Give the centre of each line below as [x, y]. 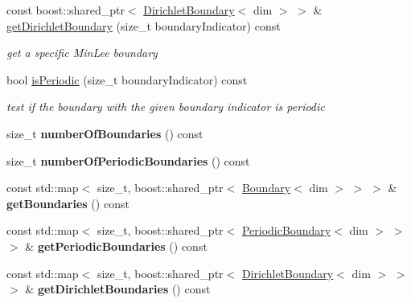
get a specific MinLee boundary [82, 53]
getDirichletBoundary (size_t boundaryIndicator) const [144, 25]
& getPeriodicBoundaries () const [116, 246]
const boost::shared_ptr [66, 10]
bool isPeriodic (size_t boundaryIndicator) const [127, 79]
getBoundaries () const [68, 203]
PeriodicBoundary [286, 230]
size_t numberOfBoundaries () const [105, 133]
